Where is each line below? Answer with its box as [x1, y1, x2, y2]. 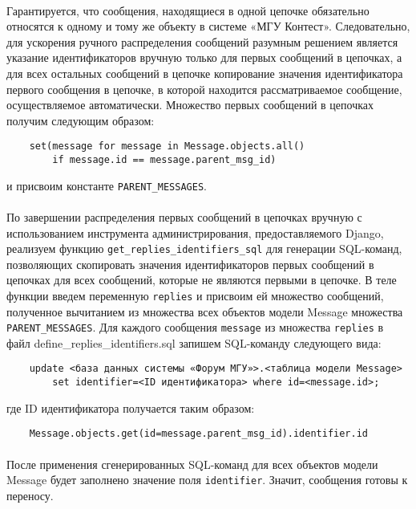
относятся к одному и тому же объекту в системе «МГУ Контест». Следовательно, [6, 18, 410, 35]
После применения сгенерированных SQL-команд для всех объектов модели [6, 455, 378, 472]
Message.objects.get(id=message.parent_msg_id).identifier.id [29, 428, 369, 440]
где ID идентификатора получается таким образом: [6, 399, 255, 416]
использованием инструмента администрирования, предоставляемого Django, [6, 224, 384, 241]
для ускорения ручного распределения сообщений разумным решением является [6, 33, 398, 50]
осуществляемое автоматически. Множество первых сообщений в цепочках [6, 96, 374, 113]
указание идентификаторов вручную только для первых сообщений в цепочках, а [6, 49, 402, 66]
